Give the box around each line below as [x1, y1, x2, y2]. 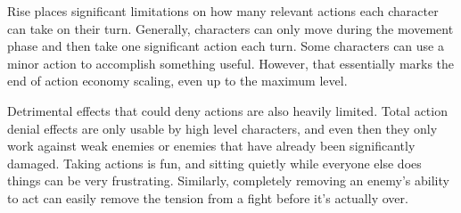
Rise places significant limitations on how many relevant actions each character [7, 2, 439, 20]
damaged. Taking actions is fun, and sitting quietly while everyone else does [7, 153, 422, 172]
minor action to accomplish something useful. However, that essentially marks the [7, 53, 455, 72]
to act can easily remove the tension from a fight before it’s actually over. [7, 188, 408, 207]
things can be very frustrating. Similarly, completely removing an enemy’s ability [7, 171, 449, 190]
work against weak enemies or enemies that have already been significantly [7, 136, 416, 155]
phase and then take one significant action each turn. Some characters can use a [7, 37, 444, 55]
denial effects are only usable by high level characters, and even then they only [7, 119, 438, 137]
